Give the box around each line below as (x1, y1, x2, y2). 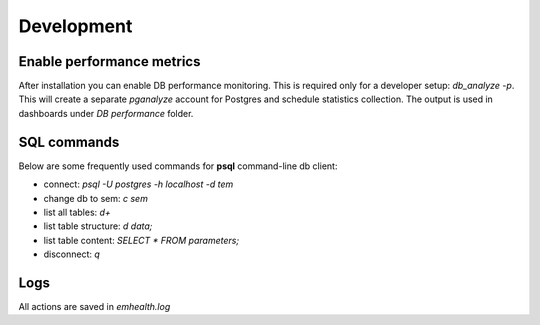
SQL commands (18, 133, 120, 150)
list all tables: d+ (43, 206, 112, 218)
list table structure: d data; (43, 220, 153, 232)
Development (18, 15, 133, 37)
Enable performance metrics (18, 53, 201, 70)
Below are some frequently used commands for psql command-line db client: (18, 160, 338, 172)
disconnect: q (43, 248, 100, 260)
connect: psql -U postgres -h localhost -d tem (43, 178, 234, 190)
